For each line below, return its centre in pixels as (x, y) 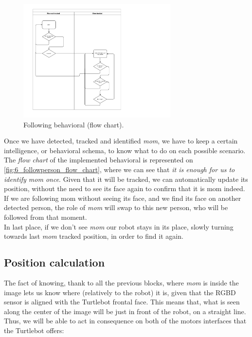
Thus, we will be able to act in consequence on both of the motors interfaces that (125, 321)
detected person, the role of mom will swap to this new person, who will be (116, 207)
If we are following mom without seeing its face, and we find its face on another (123, 198)
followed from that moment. (45, 217)
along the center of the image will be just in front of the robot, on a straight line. (125, 311)
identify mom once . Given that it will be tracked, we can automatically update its (126, 179)
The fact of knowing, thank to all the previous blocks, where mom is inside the (121, 283)
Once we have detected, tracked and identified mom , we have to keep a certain (121, 141)
